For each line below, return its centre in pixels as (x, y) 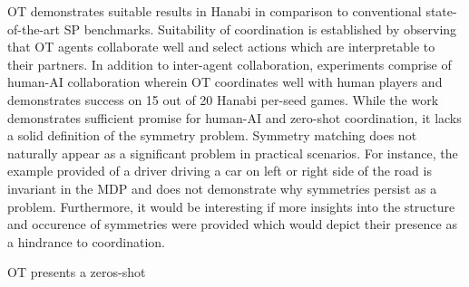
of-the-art (34, 29)
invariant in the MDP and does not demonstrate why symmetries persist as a (222, 188)
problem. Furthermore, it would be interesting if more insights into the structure (231, 206)
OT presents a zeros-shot (77, 272)
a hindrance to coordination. (86, 241)
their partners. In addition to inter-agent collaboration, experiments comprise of (230, 64)
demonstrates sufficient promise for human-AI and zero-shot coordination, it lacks (234, 117)
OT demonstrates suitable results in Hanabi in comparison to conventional (215, 11)
